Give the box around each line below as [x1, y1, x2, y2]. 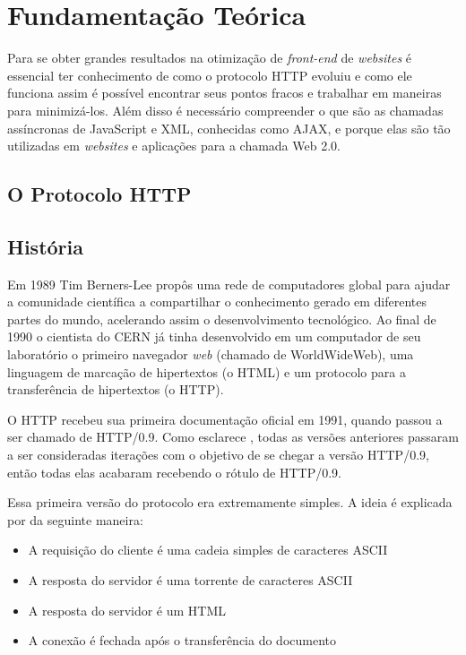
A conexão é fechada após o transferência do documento [28, 631, 337, 650]
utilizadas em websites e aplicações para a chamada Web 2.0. [7, 136, 341, 155]
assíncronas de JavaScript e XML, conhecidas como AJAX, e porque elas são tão [7, 118, 451, 137]
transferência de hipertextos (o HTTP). [7, 380, 224, 399]
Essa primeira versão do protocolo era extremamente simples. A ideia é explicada [7, 493, 453, 512]
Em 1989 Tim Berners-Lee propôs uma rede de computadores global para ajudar [7, 274, 451, 293]
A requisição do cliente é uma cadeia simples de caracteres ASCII [28, 540, 388, 559]
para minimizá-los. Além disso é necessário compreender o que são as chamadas [7, 100, 444, 119]
